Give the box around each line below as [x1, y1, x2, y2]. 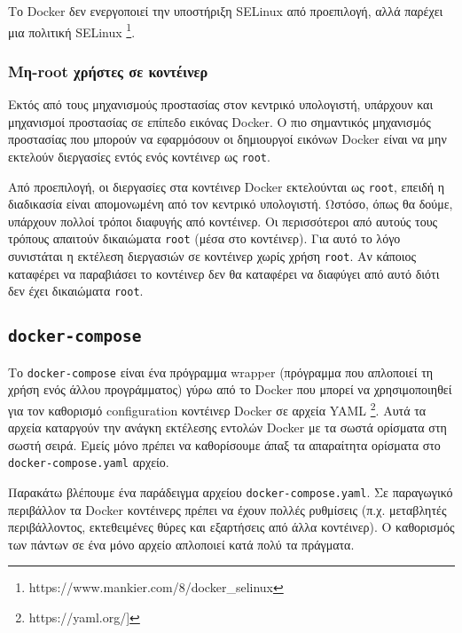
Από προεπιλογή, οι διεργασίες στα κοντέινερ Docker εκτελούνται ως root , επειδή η [8, 177, 445, 195]
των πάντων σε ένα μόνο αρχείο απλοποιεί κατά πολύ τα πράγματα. [8, 534, 355, 553]
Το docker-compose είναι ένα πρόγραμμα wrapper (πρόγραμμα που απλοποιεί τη [8, 362, 434, 381]
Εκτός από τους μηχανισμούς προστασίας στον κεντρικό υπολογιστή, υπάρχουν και [8, 95, 434, 114]
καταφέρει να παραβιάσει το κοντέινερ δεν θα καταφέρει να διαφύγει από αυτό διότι [8, 264, 440, 282]
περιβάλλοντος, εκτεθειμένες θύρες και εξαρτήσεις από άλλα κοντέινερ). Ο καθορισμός [8, 518, 455, 536]
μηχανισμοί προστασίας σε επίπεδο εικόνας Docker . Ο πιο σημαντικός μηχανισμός [8, 112, 431, 131]
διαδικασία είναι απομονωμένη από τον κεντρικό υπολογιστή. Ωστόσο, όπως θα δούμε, [8, 194, 453, 213]
